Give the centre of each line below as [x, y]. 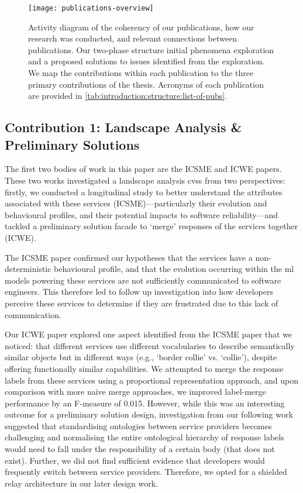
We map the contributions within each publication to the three [141, 73]
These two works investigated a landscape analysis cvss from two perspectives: [145, 180]
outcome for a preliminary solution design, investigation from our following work [149, 414]
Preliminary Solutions [72, 144]
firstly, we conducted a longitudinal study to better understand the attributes [144, 192]
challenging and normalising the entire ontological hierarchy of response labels [144, 437]
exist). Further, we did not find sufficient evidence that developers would [135, 460]
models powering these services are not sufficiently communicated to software [143, 280]
